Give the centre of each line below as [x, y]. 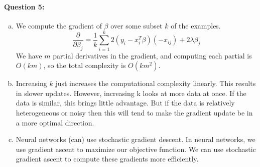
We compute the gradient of [59, 25]
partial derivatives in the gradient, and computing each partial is [152, 55]
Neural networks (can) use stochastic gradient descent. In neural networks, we [136, 139]
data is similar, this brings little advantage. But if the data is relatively [125, 103]
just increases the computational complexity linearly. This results [156, 83]
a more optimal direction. [55, 122]
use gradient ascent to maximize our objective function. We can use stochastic [136, 149]
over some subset [137, 25]
